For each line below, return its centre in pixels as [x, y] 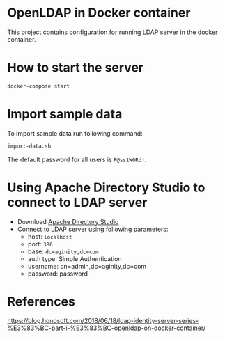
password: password [58, 274]
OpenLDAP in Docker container [99, 13]
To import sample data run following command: [75, 133]
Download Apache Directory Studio [68, 221]
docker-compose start [39, 86]
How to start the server [76, 68]
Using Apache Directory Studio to [106, 188]
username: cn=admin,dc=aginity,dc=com [87, 266]
